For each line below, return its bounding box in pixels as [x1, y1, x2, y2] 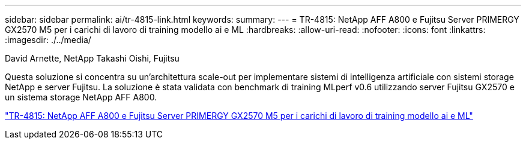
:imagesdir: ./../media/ [5, 35, 91, 45]
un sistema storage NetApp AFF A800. [5, 92, 157, 102]
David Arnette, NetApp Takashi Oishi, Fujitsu [5, 53, 180, 63]
